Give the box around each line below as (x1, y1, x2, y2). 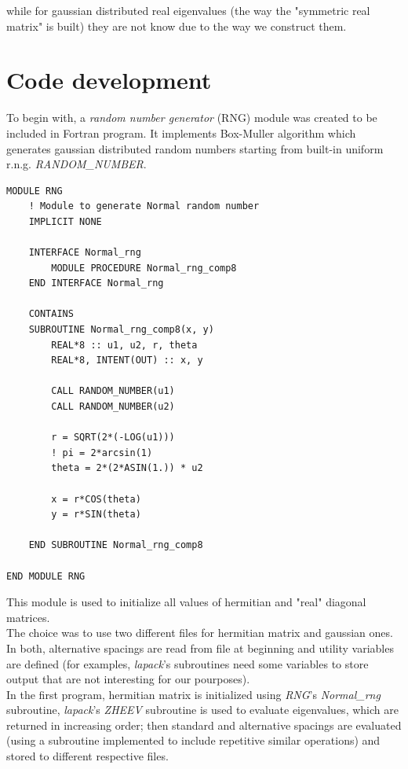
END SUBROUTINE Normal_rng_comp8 (28, 539, 203, 551)
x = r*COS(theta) (51, 493, 141, 505)
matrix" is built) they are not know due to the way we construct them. (6, 17, 347, 34)
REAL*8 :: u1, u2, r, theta (51, 339, 198, 351)
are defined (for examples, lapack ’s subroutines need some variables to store (6, 655, 369, 671)
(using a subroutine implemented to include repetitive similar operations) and (6, 732, 381, 749)
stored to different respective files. (6, 748, 169, 764)
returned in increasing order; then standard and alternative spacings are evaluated (6, 716, 402, 733)
